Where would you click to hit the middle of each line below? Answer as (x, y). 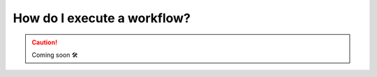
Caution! (45, 42)
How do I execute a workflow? (102, 18)
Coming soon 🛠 (55, 55)
